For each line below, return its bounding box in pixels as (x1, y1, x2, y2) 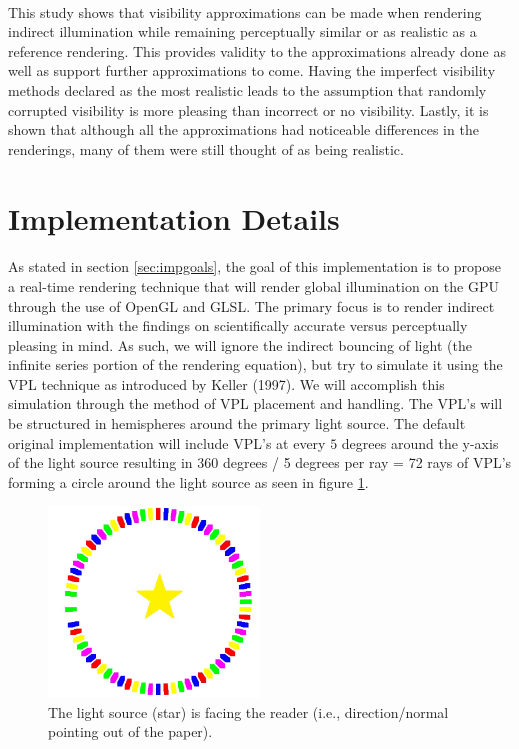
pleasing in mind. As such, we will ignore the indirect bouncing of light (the (8, 334, 472, 355)
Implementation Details (8, 197, 340, 238)
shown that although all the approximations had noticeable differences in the (8, 119, 479, 140)
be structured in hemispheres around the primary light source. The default (8, 413, 466, 434)
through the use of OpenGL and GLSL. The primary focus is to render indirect (8, 295, 495, 316)
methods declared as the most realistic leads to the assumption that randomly (8, 79, 487, 100)
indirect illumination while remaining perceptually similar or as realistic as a (8, 21, 477, 42)
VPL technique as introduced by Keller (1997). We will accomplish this (8, 373, 445, 394)
